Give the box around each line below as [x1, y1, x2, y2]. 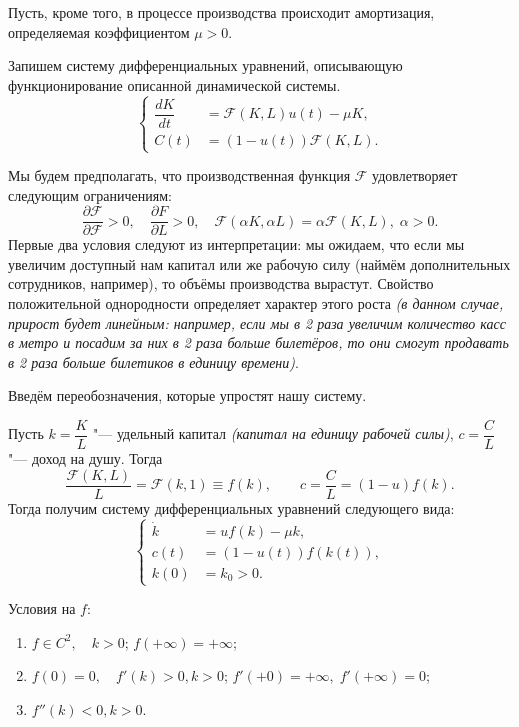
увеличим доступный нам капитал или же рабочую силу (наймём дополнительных [8, 253, 511, 274]
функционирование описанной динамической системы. [8, 74, 341, 95]
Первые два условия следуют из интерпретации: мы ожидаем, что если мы [8, 234, 465, 255]
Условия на [8, 598, 76, 619]
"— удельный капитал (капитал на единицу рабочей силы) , [93, 423, 454, 444]
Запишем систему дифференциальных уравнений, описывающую [8, 55, 403, 76]
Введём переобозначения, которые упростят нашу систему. [8, 385, 367, 406]
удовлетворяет [372, 165, 458, 185]
